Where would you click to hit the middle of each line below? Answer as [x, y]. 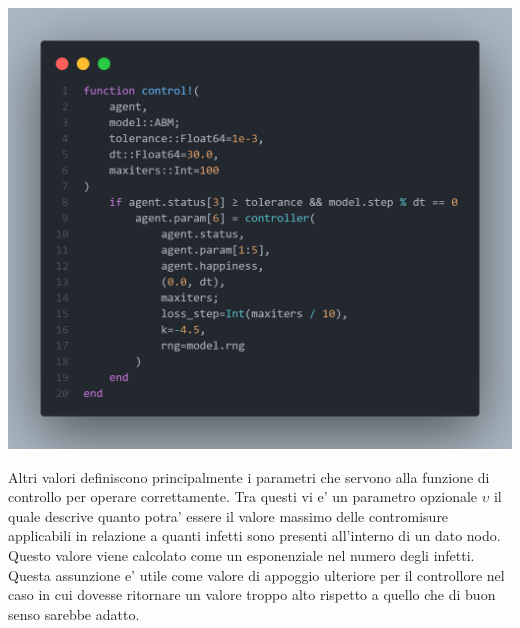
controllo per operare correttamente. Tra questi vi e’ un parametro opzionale [243, 496]
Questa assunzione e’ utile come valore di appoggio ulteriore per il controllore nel [256, 574]
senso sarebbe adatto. [74, 613]
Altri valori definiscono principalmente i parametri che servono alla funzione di [249, 476]
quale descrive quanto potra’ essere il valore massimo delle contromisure [228, 515]
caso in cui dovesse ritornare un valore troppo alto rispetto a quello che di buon [252, 594]
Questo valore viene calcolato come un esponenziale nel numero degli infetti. [241, 554]
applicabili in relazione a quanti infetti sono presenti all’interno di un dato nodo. [254, 535]
